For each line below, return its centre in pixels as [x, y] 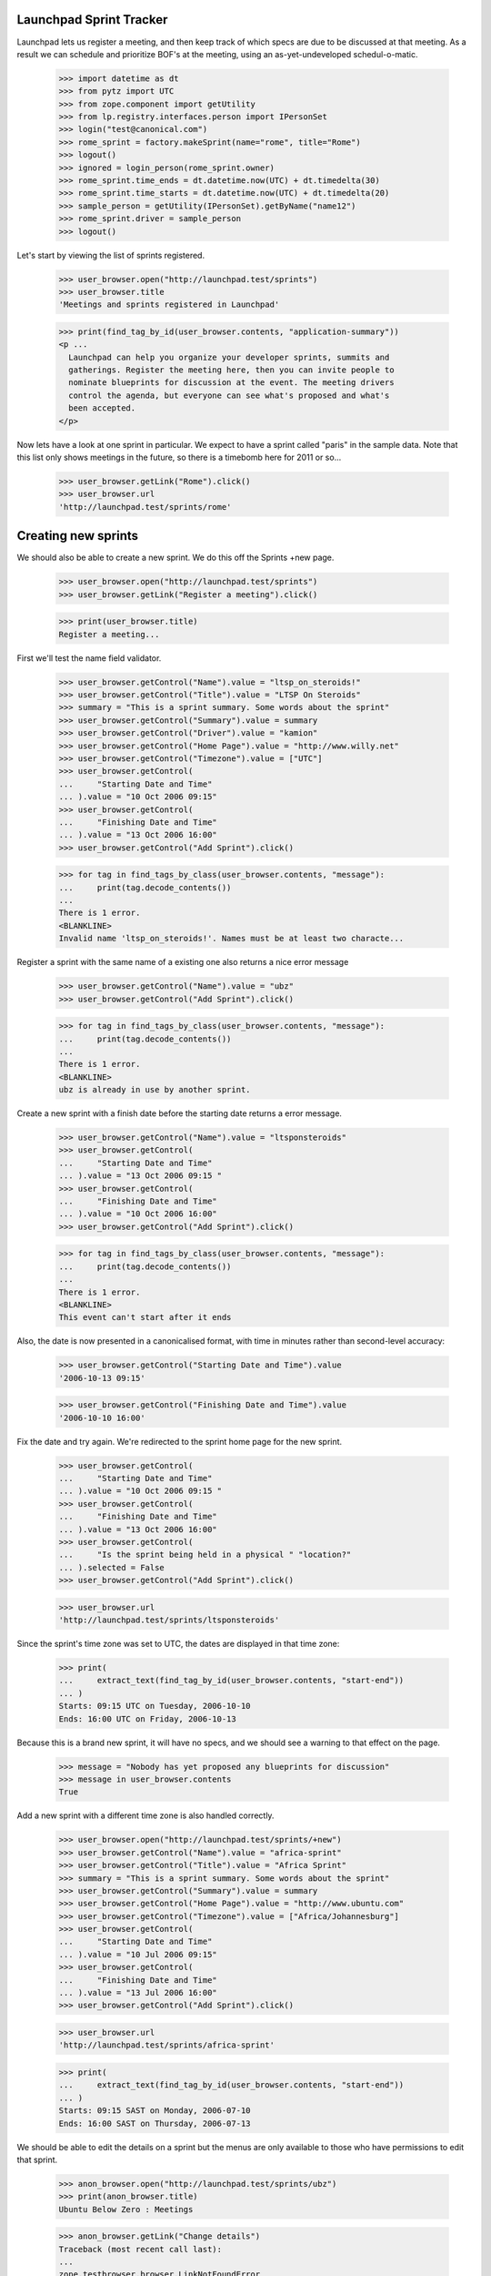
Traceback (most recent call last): [140, 2249]
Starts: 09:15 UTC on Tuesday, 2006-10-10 [155, 1706]
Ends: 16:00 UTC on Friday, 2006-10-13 [147, 1719]
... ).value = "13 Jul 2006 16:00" [138, 1993]
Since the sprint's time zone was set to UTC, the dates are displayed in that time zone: [178, 1644]
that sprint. [37, 2159]
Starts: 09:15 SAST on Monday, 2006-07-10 [155, 2111]
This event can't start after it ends [145, 1317]
